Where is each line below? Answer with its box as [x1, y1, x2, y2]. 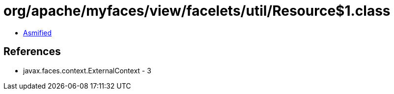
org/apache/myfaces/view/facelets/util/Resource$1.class [3, 2, 391, 19]
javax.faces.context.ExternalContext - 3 [23, 66, 151, 75]
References [3, 45, 61, 58]
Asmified [23, 28, 52, 37]
